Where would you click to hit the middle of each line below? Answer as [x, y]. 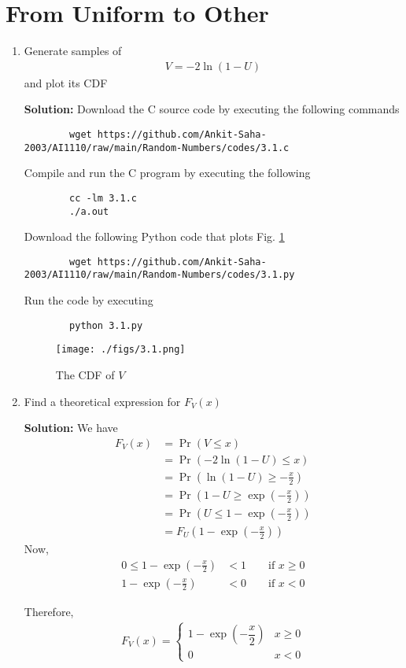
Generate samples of [73, 51]
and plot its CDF [66, 82]
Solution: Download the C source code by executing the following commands [212, 109]
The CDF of [85, 374]
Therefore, [49, 611]
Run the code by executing [89, 300]
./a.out [89, 211]
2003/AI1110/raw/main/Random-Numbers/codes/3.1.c [157, 148]
